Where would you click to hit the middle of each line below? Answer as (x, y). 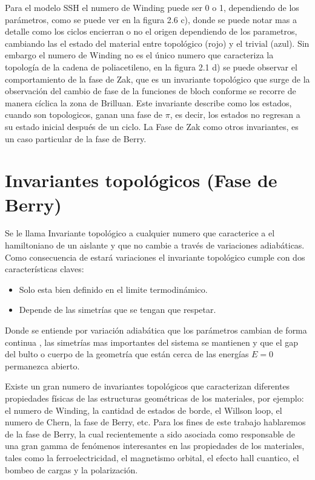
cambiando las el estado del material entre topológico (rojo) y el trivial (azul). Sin (157, 43)
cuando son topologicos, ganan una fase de (84, 115)
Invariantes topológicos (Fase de (141, 180)
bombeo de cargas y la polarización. (71, 469)
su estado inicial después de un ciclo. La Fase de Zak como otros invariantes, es (152, 126)
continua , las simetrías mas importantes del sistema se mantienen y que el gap (152, 342)
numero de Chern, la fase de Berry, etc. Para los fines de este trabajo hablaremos (155, 422)
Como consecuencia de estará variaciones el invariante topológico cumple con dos (155, 257)
